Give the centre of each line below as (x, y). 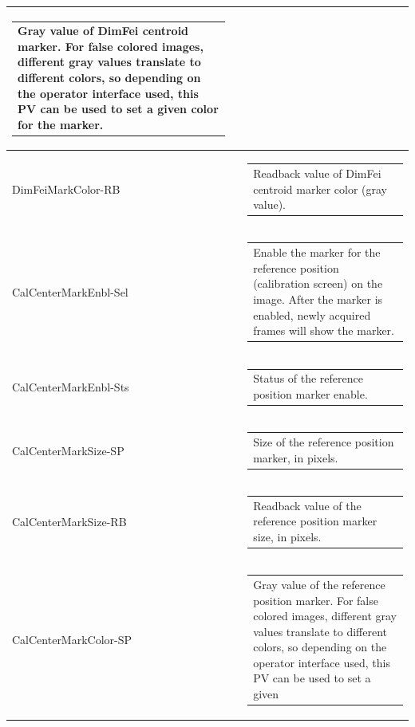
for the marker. (61, 124)
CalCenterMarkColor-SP (72, 640)
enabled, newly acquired (312, 314)
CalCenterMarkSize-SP (68, 450)
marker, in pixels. (296, 457)
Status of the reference (308, 378)
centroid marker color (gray (320, 189)
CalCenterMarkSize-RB (69, 522)
